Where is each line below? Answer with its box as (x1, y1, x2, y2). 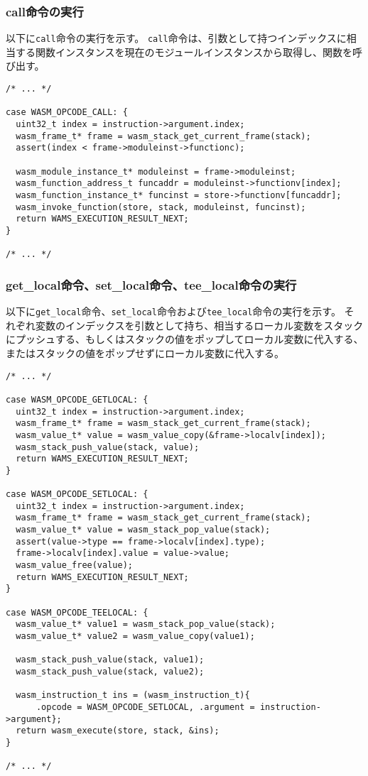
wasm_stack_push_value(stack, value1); (16, 655, 205, 665)
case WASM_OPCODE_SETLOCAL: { (6, 489, 148, 500)
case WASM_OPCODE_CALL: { (6, 107, 128, 118)
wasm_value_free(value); (16, 560, 133, 571)
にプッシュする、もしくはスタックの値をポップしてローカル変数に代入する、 (6, 332, 364, 346)
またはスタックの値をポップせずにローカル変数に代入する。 (6, 345, 284, 360)
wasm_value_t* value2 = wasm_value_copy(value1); (16, 631, 255, 641)
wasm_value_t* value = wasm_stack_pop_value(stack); (16, 525, 271, 535)
